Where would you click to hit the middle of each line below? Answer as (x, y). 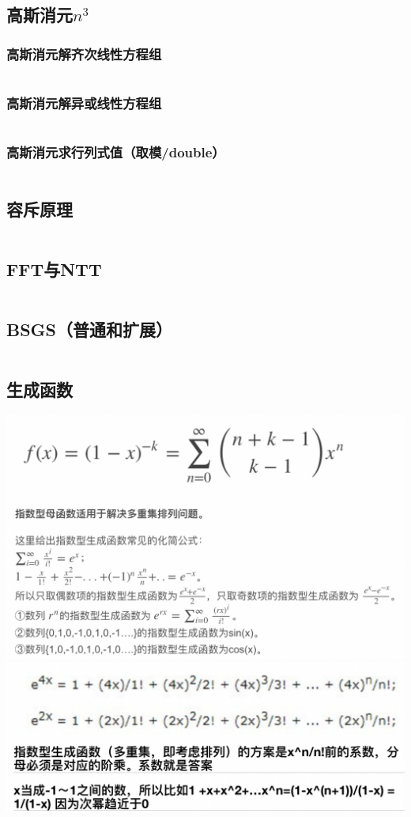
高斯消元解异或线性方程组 (84, 102)
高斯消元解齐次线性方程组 (84, 53)
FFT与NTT (54, 269)
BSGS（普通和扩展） (89, 329)
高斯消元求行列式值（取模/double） (116, 152)
